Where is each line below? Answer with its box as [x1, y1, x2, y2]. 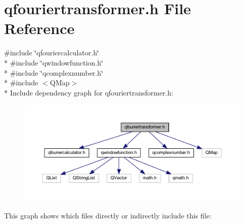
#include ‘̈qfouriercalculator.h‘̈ [4, 47, 99, 58]
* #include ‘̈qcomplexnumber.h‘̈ [4, 67, 103, 78]
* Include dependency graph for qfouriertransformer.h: [4, 87, 173, 98]
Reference [4, 18, 75, 39]
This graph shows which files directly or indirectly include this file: [4, 210, 212, 220]
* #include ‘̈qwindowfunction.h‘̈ [4, 57, 103, 68]
